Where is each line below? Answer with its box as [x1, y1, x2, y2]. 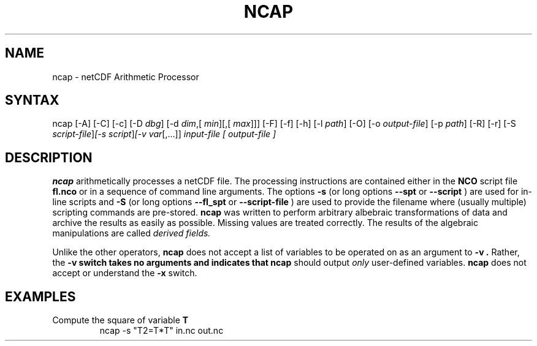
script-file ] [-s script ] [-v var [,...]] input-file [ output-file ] [52, 129, 276, 140]
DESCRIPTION [5, 149, 93, 165]
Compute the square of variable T [52, 315, 189, 326]
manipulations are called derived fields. [52, 228, 211, 239]
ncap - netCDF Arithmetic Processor [52, 71, 199, 82]
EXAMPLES [5, 288, 76, 304]
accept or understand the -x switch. [52, 268, 197, 279]
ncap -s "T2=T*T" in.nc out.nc [99, 325, 224, 336]
